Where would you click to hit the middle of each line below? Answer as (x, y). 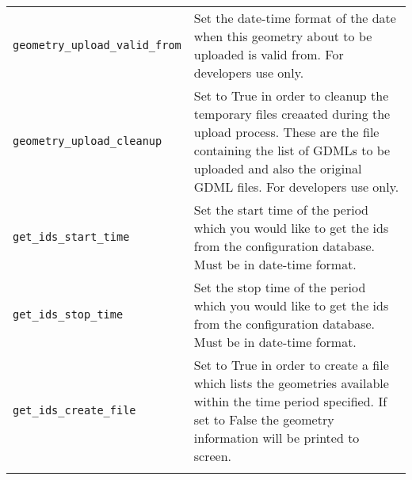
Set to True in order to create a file (291, 365)
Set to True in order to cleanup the (291, 95)
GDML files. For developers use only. (296, 187)
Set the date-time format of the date (295, 18)
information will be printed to (277, 438)
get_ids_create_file (74, 410)
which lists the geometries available (291, 383)
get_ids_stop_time (68, 314)
